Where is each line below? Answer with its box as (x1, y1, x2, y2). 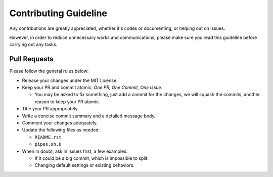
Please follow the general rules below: (9, 68, 89, 74)
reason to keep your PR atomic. (34, 99, 100, 105)
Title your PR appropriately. (22, 106, 79, 112)
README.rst (34, 134, 62, 140)
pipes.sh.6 (34, 142, 62, 147)
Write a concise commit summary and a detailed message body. (22, 113, 156, 119)
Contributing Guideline (9, 8, 108, 19)
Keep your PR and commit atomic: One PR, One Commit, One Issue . (22, 84, 163, 91)
